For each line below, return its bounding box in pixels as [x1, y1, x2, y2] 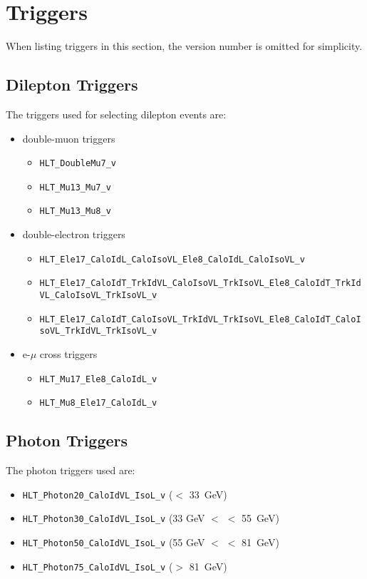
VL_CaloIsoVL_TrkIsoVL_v [39, 289, 157, 300]
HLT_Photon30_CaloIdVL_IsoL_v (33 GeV [22, 511, 205, 526]
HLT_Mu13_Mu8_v [39, 206, 111, 217]
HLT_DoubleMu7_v [39, 158, 116, 169]
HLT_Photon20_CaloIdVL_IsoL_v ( [22, 486, 173, 501]
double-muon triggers [22, 130, 115, 145]
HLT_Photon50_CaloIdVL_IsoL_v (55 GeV [22, 534, 205, 549]
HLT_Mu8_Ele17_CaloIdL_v [39, 398, 157, 409]
